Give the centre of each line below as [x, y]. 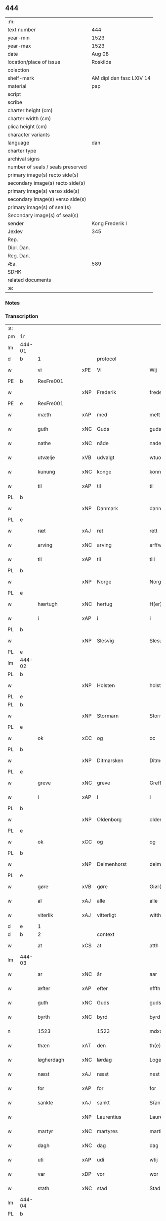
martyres [107, 1131]
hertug [105, 604]
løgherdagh [51, 1060]
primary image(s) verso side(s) [44, 191]
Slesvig [105, 641]
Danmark [108, 509]
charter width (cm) [29, 118]
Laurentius [109, 1117]
